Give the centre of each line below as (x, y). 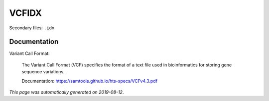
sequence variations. (43, 72)
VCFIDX (26, 13)
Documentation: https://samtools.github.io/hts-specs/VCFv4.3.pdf (90, 81)
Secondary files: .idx (32, 28)
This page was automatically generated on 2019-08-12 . (67, 92)
